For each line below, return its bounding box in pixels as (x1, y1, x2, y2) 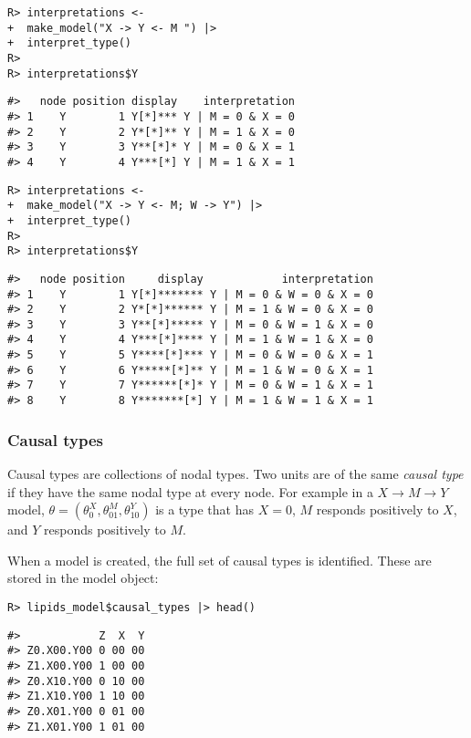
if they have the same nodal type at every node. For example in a (7, 482, 373, 501)
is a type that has (155, 500, 255, 519)
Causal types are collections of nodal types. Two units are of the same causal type (7, 463, 464, 483)
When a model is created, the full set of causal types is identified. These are (7, 550, 432, 569)
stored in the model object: (7, 568, 159, 587)
